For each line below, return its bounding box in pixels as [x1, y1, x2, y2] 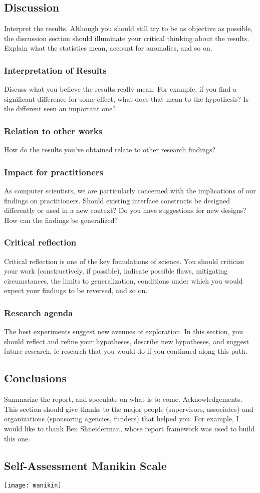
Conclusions [4, 370, 67, 386]
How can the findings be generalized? [4, 214, 118, 225]
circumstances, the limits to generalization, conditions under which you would [4, 275, 243, 286]
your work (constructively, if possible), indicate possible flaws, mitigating [4, 266, 228, 276]
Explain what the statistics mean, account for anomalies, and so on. [4, 43, 212, 53]
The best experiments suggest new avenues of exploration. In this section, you [4, 326, 243, 337]
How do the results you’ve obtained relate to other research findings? [4, 144, 216, 155]
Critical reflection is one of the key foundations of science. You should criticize [4, 256, 244, 266]
